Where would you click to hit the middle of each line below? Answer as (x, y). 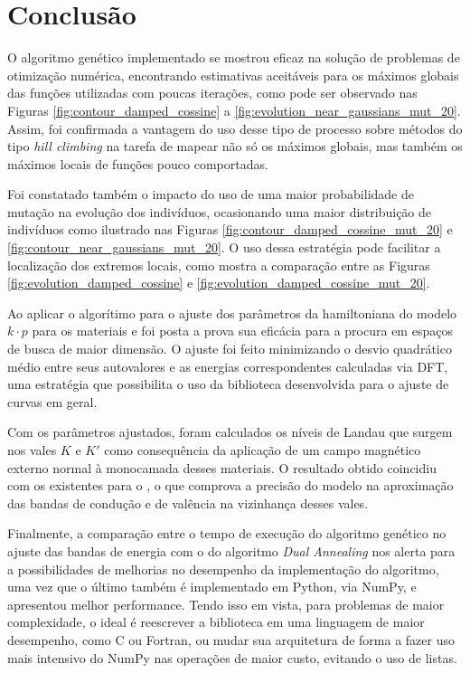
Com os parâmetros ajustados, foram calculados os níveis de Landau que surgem (230, 432)
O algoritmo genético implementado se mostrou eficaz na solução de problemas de (234, 57)
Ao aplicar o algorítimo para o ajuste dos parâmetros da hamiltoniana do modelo (232, 313)
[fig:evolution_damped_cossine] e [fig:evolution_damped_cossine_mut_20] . (219, 283)
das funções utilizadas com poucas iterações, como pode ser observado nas (212, 93)
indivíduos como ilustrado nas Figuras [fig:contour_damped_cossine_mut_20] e (230, 229)
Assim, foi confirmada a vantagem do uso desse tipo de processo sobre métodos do (235, 128)
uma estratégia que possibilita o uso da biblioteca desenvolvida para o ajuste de (228, 384)
